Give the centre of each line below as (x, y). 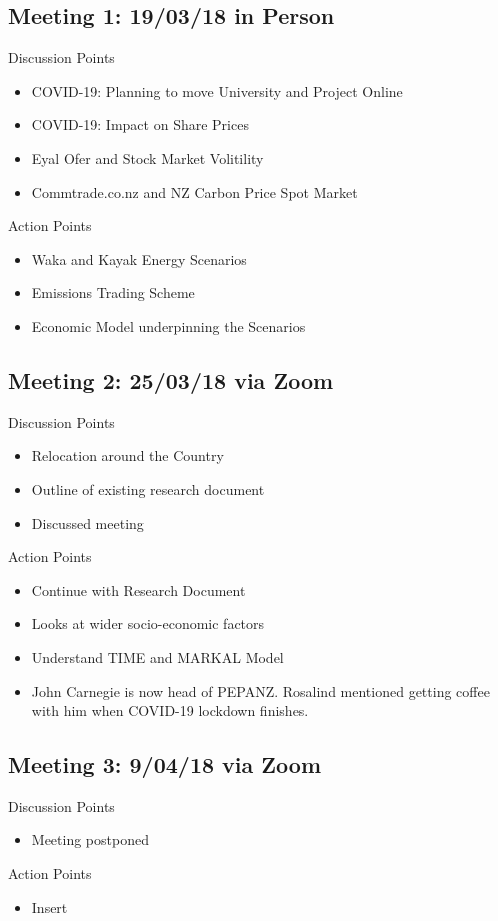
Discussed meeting (87, 522)
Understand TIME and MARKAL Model (157, 656)
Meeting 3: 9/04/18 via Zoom (165, 764)
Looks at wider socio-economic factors (148, 623)
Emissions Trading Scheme (113, 292)
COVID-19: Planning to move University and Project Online (217, 90)
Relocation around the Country (127, 455)
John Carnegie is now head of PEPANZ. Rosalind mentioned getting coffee (260, 690)
